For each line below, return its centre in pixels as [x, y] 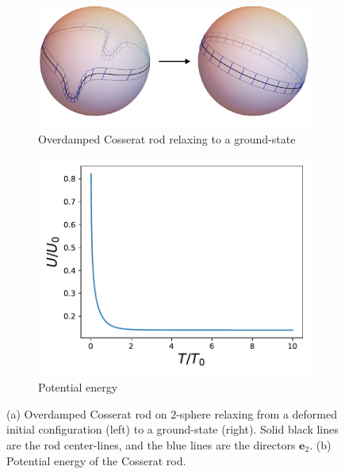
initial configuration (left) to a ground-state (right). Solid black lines [172, 429]
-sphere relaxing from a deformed [257, 413]
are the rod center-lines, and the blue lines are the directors [151, 444]
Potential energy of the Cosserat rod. [96, 460]
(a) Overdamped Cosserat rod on [87, 413]
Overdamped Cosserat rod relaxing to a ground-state [167, 138]
